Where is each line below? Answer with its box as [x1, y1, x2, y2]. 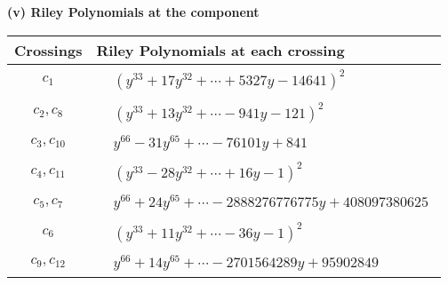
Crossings [14, 39, 83, 60]
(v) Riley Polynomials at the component [7, 3, 260, 20]
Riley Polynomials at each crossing [96, 39, 345, 60]
